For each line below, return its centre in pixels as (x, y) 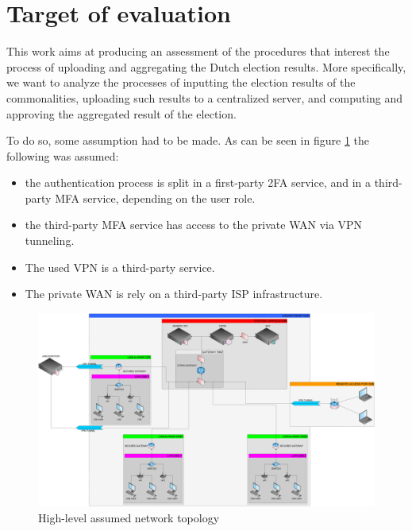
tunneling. (50, 240)
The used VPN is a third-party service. (120, 267)
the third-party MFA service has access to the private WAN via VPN (194, 225)
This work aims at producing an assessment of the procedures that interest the (198, 51)
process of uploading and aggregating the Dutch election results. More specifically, (206, 66)
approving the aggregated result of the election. (121, 113)
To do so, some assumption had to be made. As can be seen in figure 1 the (188, 140)
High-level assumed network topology (129, 517)
